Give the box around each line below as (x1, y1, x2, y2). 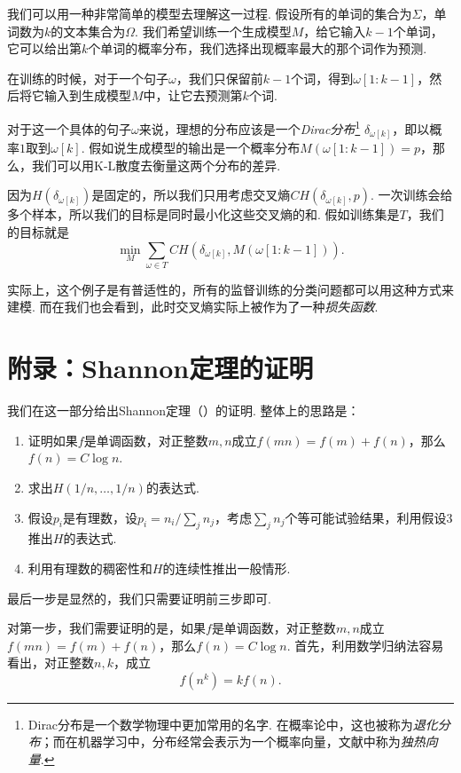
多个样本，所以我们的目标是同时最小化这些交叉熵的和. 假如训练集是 (7, 205, 400, 224)
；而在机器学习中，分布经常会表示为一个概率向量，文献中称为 (40, 732, 401, 751)
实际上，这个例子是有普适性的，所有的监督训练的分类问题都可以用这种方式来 (7, 280, 454, 298)
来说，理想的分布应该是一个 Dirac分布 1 (138, 116, 361, 138)
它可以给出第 (7, 39, 82, 58)
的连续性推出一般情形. (162, 558, 291, 577)
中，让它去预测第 (143, 86, 243, 105)
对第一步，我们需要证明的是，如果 (7, 619, 206, 637)
